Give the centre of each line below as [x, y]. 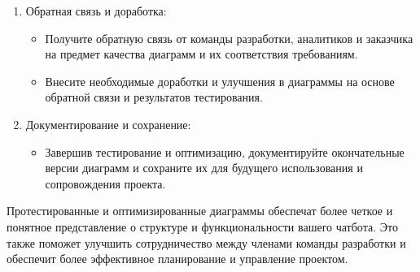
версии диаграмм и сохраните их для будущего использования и [204, 168]
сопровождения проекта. [105, 183]
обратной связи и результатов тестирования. [154, 97]
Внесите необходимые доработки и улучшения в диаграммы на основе [220, 81]
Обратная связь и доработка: [96, 11]
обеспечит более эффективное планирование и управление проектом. [177, 259]
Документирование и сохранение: [108, 124]
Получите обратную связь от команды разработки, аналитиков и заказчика [229, 38]
